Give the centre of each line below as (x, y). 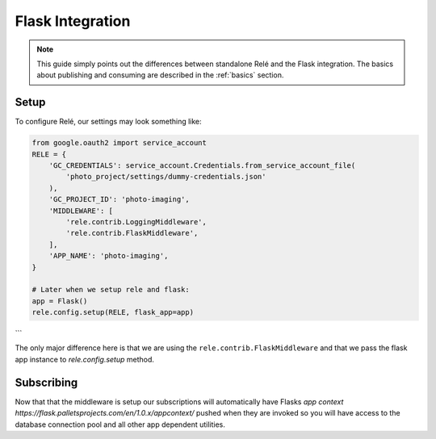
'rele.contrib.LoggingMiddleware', (136, 222)
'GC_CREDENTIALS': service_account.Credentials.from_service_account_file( (202, 165)
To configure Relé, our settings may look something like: (108, 122)
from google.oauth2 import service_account (119, 143)
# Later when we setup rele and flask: (111, 290)
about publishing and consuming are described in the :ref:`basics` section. (160, 75)
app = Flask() (60, 301)
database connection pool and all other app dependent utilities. (120, 424)
